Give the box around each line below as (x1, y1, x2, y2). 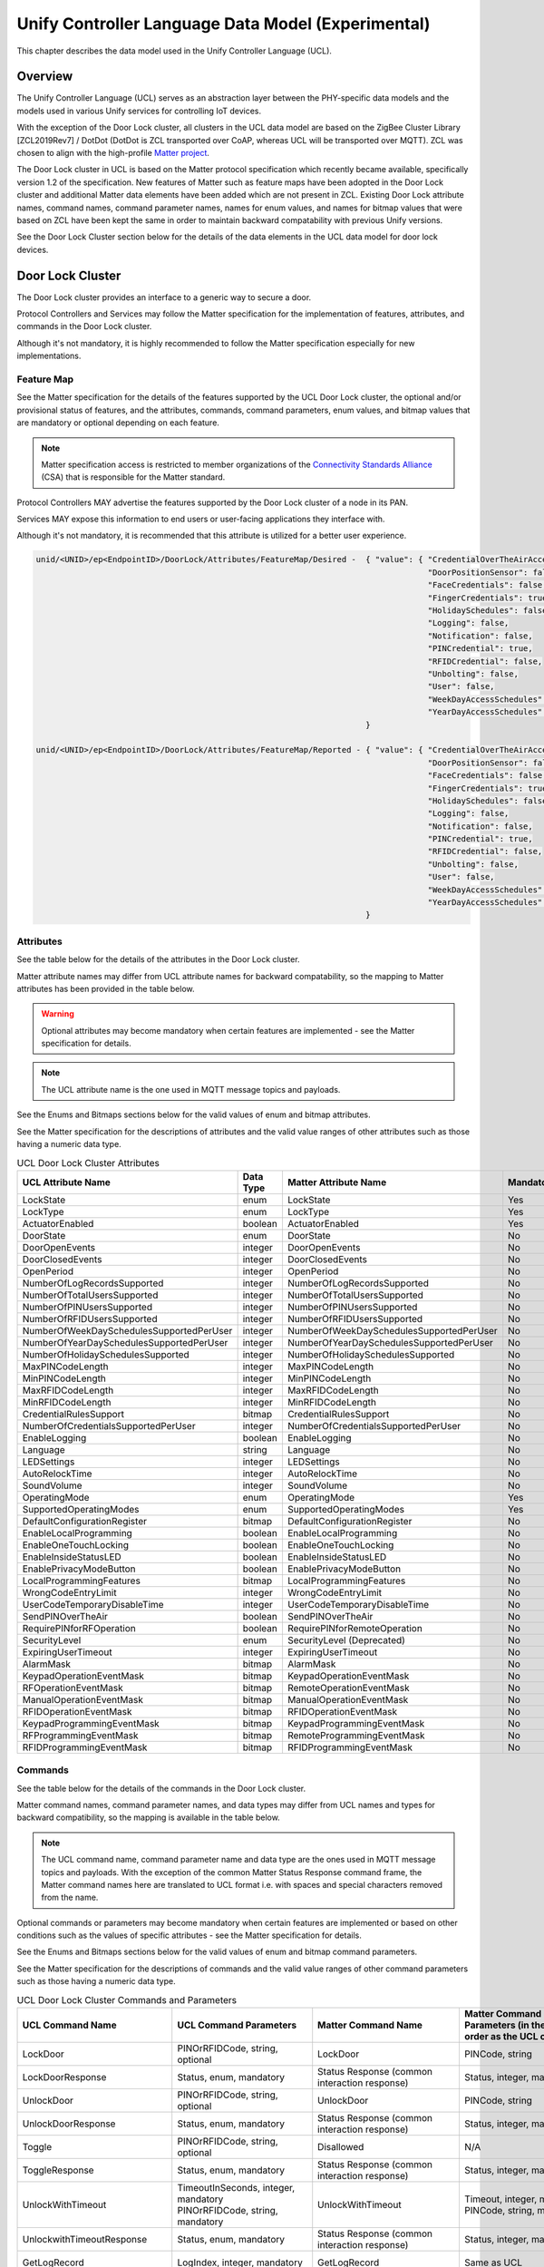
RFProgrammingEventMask (22, 1728, 140, 1741)
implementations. (16, 350, 82, 362)
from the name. (41, 1892, 99, 1903)
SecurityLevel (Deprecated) (287, 1633, 405, 1646)
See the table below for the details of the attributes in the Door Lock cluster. (16, 954, 300, 965)
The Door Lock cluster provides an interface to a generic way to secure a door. (16, 291, 312, 303)
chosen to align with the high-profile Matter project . (16, 148, 210, 159)
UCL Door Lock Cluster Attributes (16, 1156, 160, 1169)
